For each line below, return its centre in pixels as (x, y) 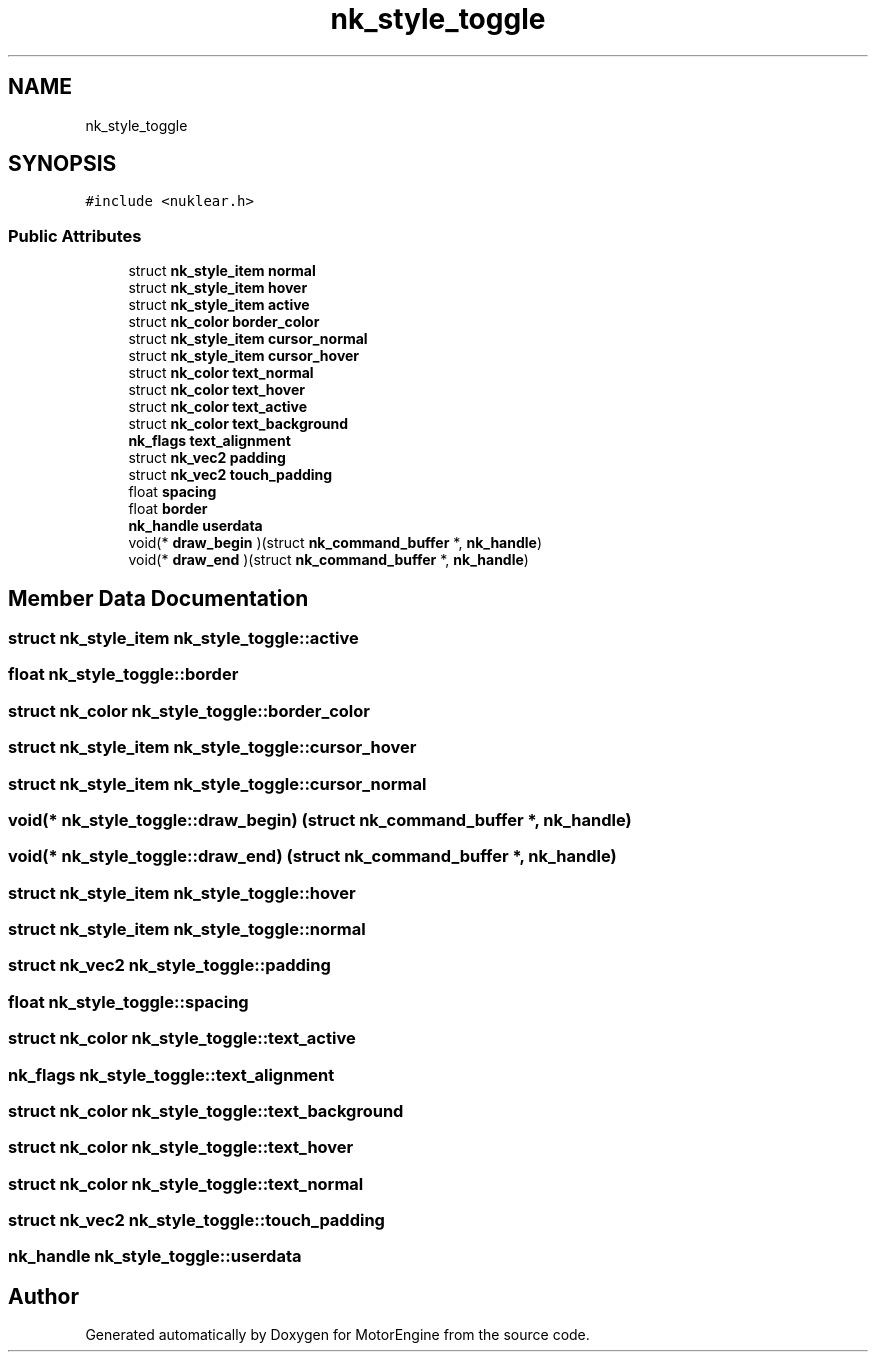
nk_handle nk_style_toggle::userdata (155, 1256)
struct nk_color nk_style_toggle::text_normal (186, 1183)
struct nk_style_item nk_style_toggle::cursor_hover (212, 747)
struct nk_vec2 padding (207, 458)
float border (168, 509)
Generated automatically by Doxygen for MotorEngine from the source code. (337, 1335)
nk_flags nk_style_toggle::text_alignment (171, 1074)
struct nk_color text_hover (217, 390)
